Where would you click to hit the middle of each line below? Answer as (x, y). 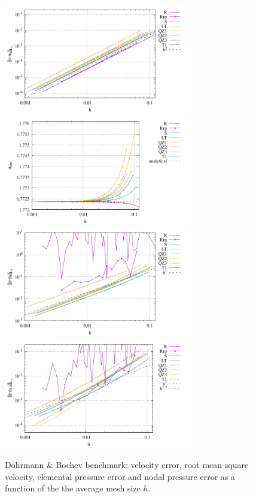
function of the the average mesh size (73, 488)
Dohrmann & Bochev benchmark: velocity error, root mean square (127, 464)
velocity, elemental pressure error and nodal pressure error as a (120, 476)
